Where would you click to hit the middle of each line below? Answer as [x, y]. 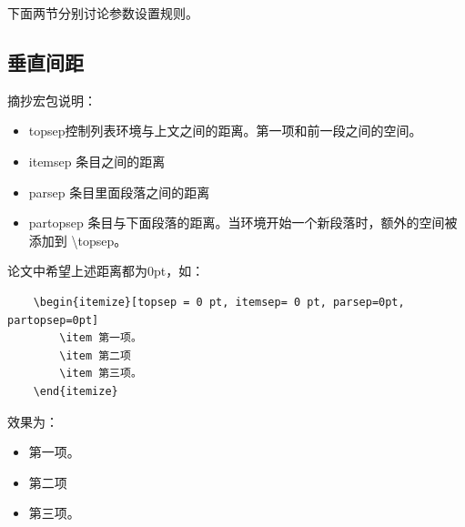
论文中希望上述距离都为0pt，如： [106, 271]
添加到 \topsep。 [78, 240]
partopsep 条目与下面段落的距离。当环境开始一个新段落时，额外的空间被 [243, 223]
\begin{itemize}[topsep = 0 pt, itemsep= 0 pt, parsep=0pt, [219, 302]
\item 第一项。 [101, 338]
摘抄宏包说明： [52, 100]
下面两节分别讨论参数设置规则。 [103, 13]
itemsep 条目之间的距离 [97, 161]
